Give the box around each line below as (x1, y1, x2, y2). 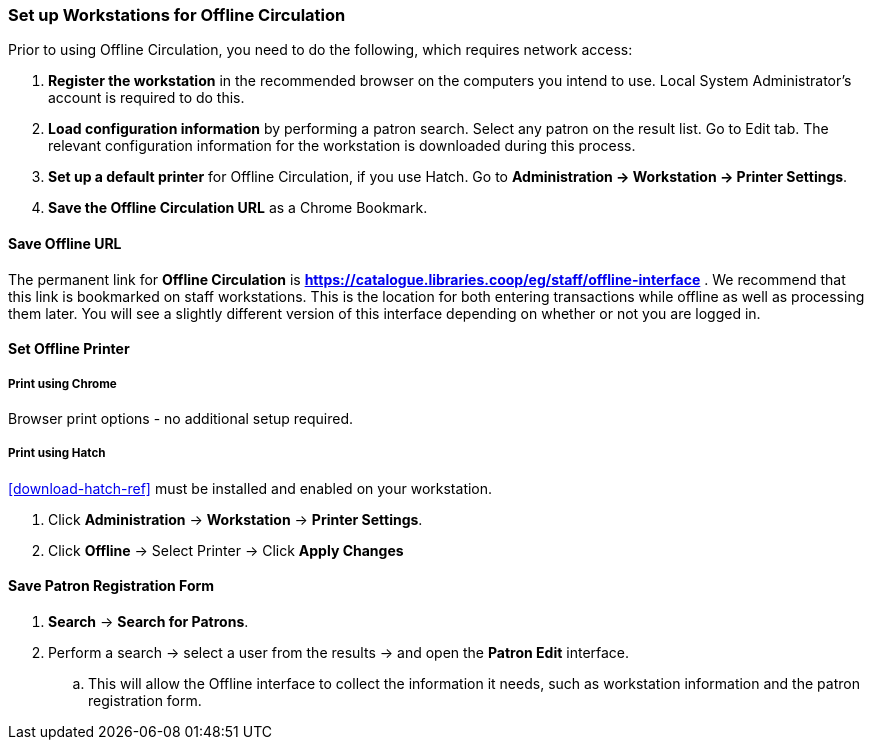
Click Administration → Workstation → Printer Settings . (48, 510, 423, 528)
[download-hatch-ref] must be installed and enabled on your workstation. (8, 479, 493, 497)
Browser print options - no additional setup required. (8, 409, 354, 427)
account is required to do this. (48, 89, 245, 107)
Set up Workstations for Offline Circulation (8, 5, 346, 25)
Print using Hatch (8, 446, 106, 461)
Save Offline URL (8, 234, 122, 252)
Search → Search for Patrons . (48, 612, 249, 630)
